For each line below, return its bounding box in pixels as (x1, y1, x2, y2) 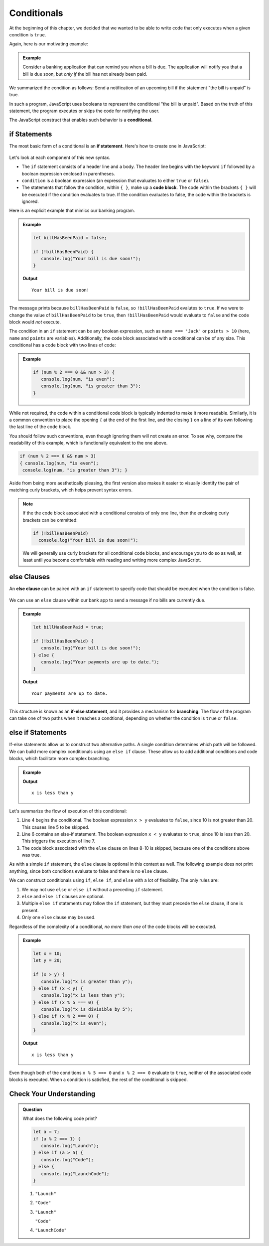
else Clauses (9, 573, 50, 581)
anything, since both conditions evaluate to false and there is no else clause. (9, 868, 168, 874)
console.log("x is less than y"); (40, 992, 126, 998)
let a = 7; (33, 1129, 60, 1135)
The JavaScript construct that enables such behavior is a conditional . (9, 117, 153, 123)
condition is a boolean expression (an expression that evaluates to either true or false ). (21, 177, 210, 183)
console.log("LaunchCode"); (40, 1171, 110, 1176)
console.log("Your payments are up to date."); (40, 659, 159, 665)
